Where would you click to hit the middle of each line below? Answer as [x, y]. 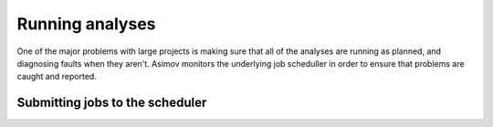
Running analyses [86, 24]
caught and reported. [57, 77]
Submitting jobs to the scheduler [112, 103]
